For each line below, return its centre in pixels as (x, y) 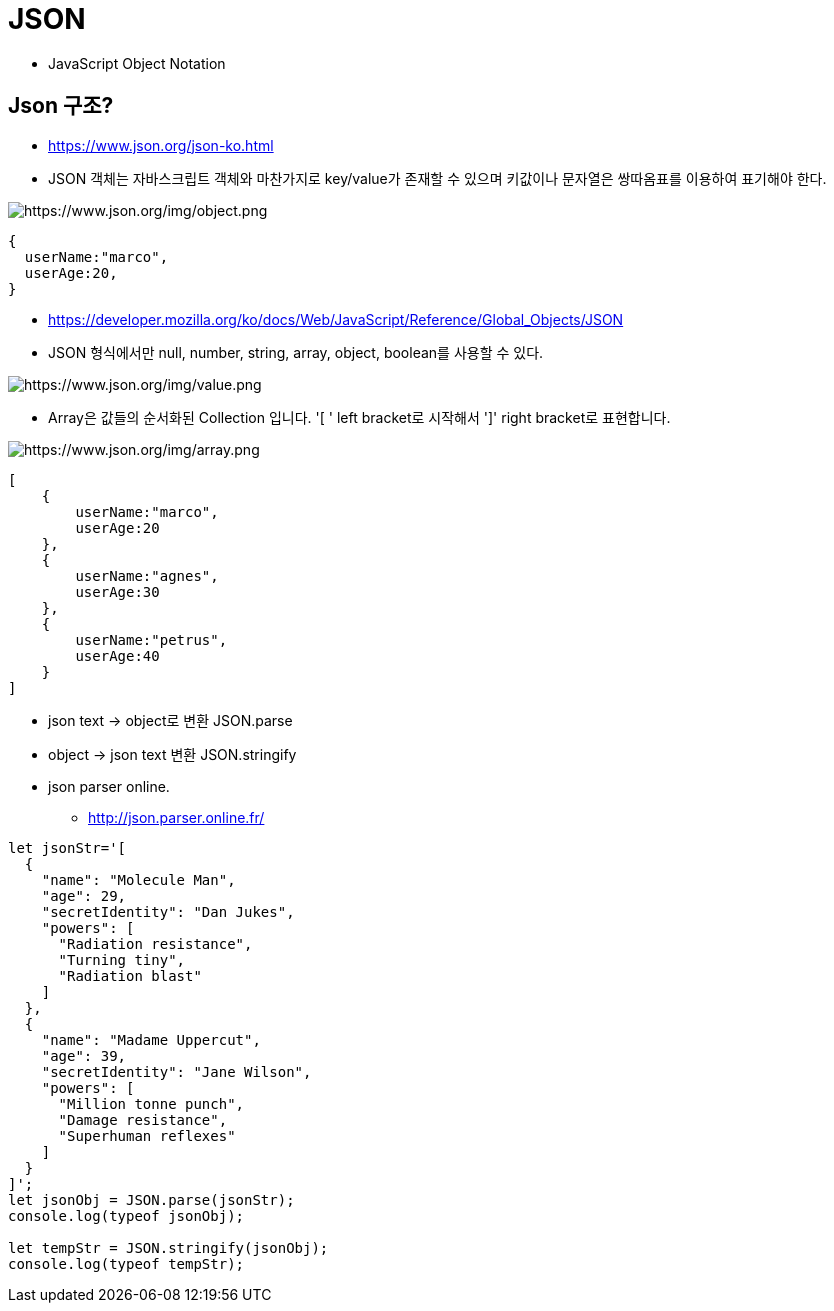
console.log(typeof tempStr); (126, 1263)
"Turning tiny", (122, 959)
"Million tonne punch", (151, 1103)
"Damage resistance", (143, 1119)
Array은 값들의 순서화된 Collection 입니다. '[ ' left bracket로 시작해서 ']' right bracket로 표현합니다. (359, 417)
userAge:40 (117, 655)
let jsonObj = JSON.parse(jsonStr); (151, 1199)
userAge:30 (117, 591)
